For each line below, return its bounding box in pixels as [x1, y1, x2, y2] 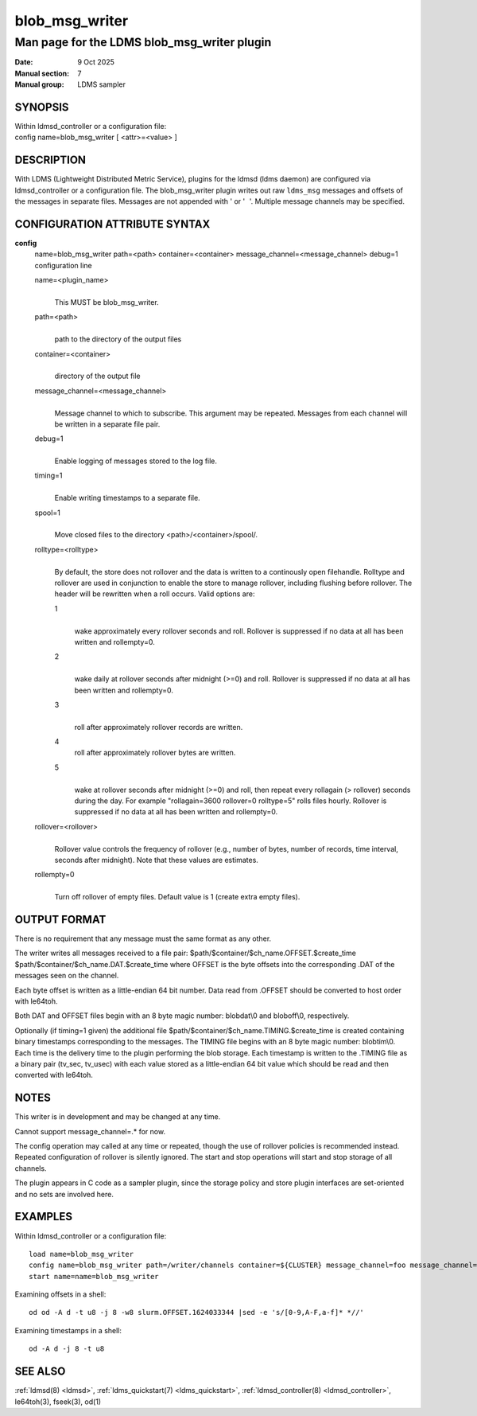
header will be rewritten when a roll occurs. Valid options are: [54, 589, 255, 599]
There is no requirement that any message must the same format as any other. [14, 934, 272, 943]
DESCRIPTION [14, 154, 87, 167]
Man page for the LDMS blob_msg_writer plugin [14, 35, 272, 49]
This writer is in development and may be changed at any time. [14, 1112, 221, 1121]
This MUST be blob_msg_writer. [54, 298, 159, 307]
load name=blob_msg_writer [29, 1250, 134, 1258]
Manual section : [14, 68, 70, 78]
